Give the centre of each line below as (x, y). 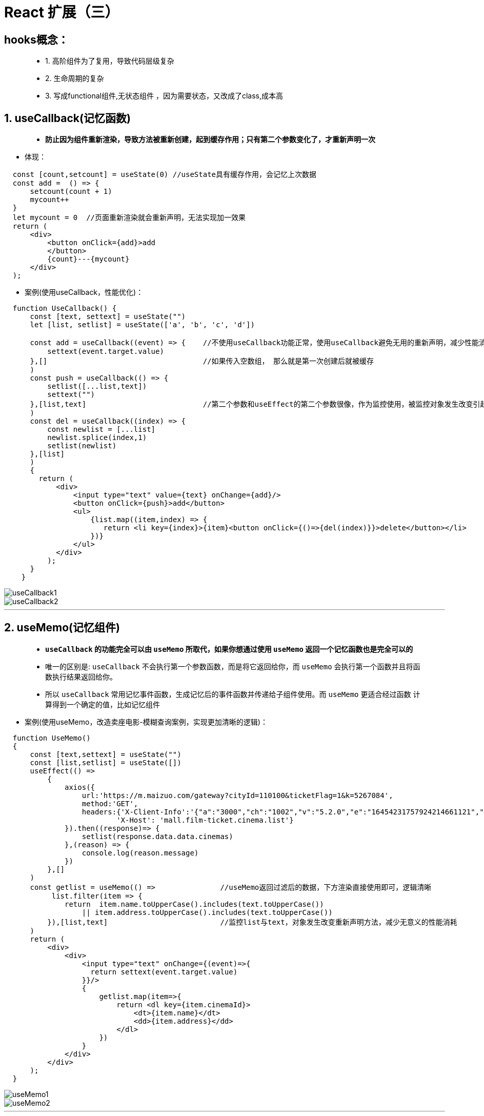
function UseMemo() (52, 738)
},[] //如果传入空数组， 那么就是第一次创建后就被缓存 (202, 361)
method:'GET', (110, 803)
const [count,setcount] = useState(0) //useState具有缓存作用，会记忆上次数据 (165, 175)
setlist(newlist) (82, 446)
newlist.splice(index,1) (97, 438)
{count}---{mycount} (88, 259)
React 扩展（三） (62, 12)
